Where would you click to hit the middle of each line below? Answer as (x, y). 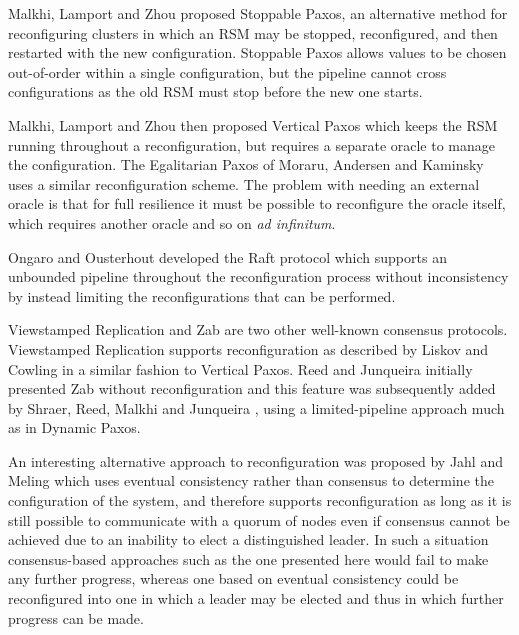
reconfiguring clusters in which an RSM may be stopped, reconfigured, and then (253, 32)
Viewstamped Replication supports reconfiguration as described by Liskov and (248, 348)
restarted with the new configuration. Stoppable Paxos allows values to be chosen (257, 52)
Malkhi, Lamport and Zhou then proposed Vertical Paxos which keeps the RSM (253, 124)
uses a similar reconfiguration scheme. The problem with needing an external (244, 183)
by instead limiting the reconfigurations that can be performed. (202, 295)
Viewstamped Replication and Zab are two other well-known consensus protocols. (258, 329)
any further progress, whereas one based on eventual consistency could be (233, 578)
